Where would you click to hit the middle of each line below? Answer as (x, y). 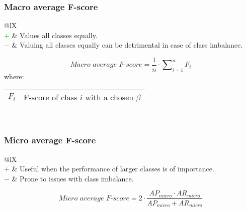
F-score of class (51, 97)
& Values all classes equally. (55, 35)
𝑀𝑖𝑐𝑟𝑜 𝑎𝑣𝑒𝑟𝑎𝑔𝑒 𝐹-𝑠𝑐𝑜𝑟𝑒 (94, 198)
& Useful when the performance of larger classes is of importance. (113, 169)
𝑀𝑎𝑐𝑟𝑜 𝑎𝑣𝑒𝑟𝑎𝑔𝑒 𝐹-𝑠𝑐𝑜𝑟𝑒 (106, 65)
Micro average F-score (50, 140)
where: (14, 76)
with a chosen (109, 97)
